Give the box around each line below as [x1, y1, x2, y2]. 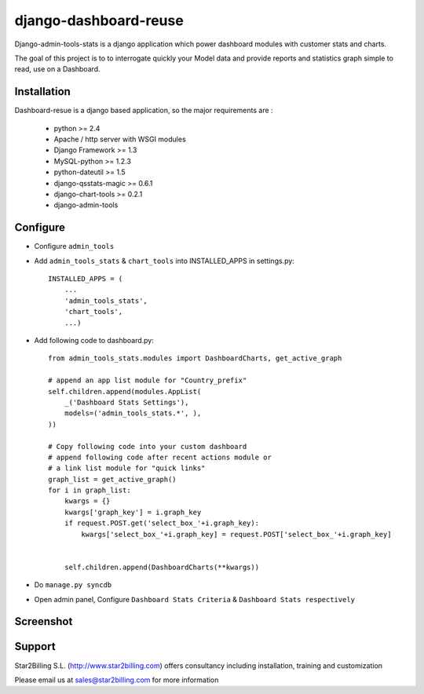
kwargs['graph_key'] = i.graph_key [64, 507, 202, 517]
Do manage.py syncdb [34, 580, 112, 590]
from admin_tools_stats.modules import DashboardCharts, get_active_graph [48, 354, 342, 363]
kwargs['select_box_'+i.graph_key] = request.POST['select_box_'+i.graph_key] [81, 530, 392, 539]
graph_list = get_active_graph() [48, 475, 177, 484]
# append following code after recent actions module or [48, 452, 272, 462]
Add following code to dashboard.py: [34, 336, 155, 345]
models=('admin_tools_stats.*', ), [64, 409, 202, 418]
